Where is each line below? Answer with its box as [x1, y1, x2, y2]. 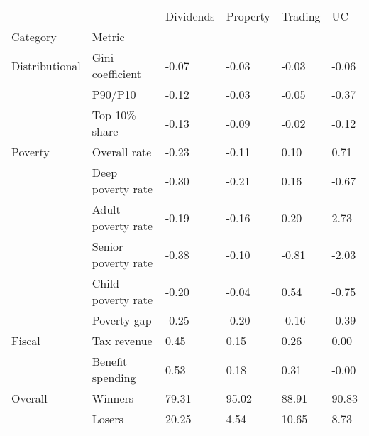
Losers [92, 410, 123, 427]
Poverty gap [92, 312, 152, 328]
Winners [92, 390, 134, 406]
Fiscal [11, 332, 40, 349]
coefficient [92, 65, 142, 82]
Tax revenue [92, 332, 153, 349]
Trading [281, 8, 321, 24]
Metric [92, 28, 125, 45]
